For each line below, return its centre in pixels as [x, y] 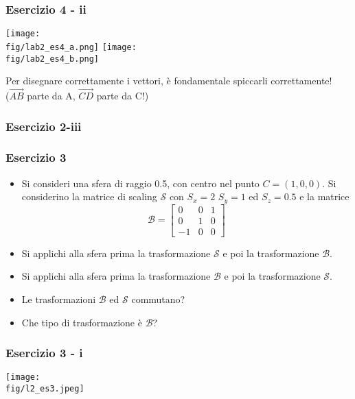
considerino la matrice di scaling [89, 196]
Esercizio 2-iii [44, 126]
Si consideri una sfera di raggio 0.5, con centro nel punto [140, 183]
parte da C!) [123, 95]
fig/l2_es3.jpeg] [45, 389]
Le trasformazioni [59, 299]
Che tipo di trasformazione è [82, 322]
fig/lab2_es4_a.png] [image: [71, 47]
